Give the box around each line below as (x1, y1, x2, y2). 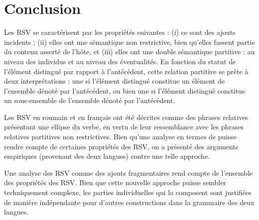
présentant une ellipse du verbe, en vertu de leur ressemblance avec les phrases (4, 121, 244, 132)
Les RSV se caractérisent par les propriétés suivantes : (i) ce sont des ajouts (4, 27, 236, 37)
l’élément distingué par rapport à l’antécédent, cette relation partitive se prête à (4, 66, 249, 76)
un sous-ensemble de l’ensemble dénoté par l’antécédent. (4, 95, 175, 106)
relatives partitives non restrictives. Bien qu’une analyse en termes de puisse (4, 131, 237, 142)
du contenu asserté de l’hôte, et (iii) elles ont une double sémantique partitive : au (4, 46, 255, 57)
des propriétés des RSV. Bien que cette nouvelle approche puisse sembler (4, 177, 226, 188)
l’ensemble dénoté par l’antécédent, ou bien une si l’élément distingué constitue (4, 85, 246, 96)
